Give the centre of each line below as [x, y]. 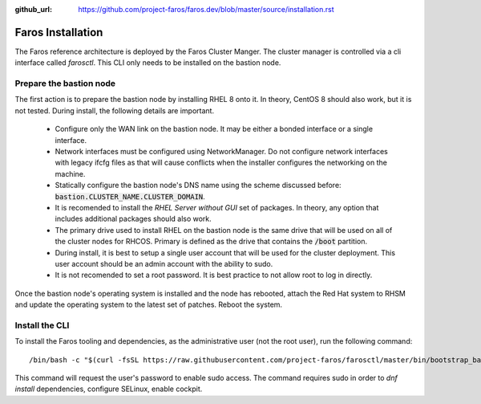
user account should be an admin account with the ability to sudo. [164, 263]
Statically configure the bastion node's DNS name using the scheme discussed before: [198, 186]
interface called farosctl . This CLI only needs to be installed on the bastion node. [148, 63]
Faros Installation [59, 32]
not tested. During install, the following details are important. [115, 110]
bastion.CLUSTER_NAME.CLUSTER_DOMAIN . [130, 196]
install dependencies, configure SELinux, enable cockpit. [109, 389]
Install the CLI [42, 325]
